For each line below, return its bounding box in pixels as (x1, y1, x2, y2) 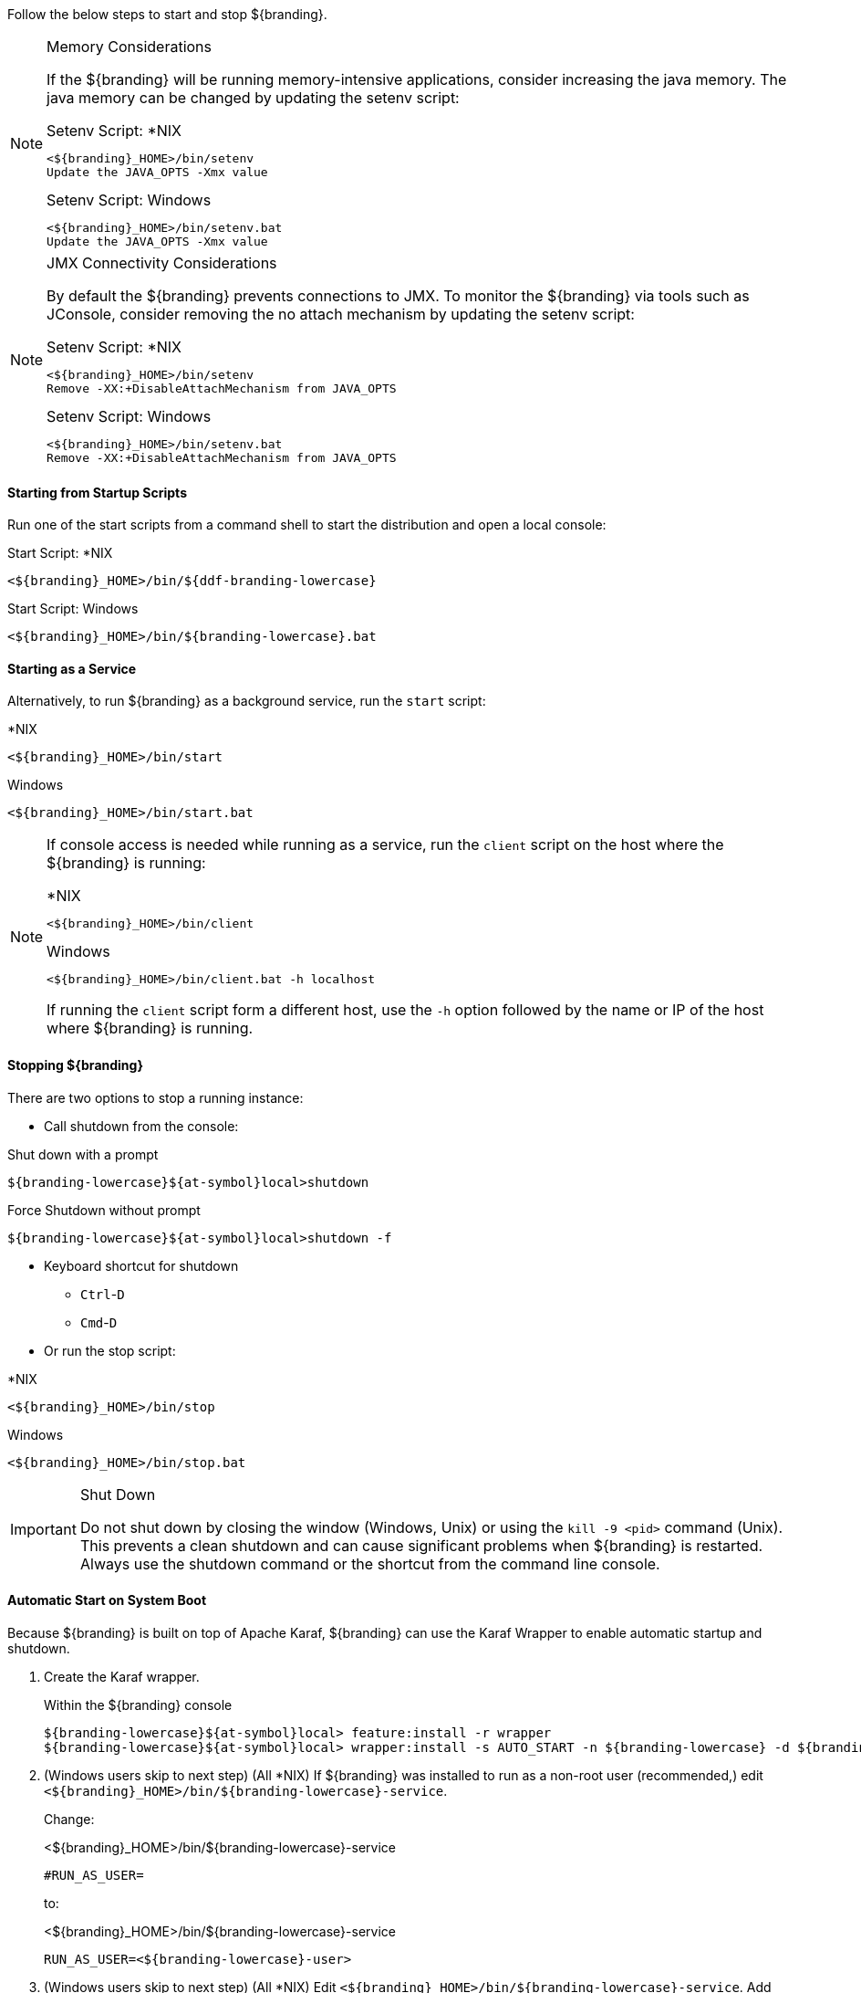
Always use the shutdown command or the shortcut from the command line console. (79, 1554, 660, 1573)
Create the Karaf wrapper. (44, 1668, 200, 1684)
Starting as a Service (7, 660, 137, 677)
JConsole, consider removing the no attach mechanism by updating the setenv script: (47, 305, 635, 323)
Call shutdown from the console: (44, 1117, 239, 1134)
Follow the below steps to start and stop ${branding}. (7, 6, 327, 22)
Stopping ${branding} (7, 1057, 143, 1074)
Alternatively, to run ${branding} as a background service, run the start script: (7, 693, 486, 709)
